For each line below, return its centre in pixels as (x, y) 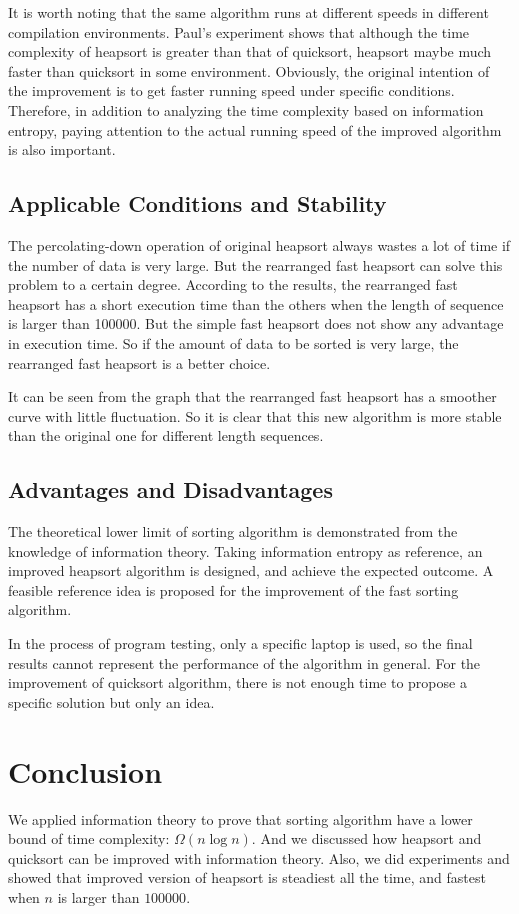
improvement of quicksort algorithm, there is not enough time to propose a (237, 682)
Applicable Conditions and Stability (197, 203)
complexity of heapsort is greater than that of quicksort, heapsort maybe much (250, 51)
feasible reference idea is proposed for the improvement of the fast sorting (233, 589)
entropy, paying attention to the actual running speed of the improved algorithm (255, 129)
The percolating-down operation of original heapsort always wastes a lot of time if (259, 244)
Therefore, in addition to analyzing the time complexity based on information (246, 109)
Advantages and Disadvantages (170, 489)
